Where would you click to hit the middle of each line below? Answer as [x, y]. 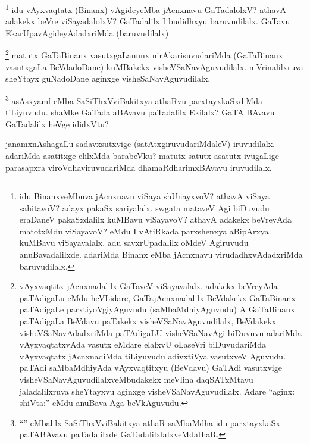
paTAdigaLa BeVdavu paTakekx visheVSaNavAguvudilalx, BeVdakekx [148, 321]
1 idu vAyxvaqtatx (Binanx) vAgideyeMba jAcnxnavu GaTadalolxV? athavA [146, 9]
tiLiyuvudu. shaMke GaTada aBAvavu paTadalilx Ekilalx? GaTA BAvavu [140, 112]
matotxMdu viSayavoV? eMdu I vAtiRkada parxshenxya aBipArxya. [145, 231]
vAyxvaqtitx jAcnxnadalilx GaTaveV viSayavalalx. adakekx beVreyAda [148, 286]
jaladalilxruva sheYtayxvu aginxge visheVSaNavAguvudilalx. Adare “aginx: [157, 391]
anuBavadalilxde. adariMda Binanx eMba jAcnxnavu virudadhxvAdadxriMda [161, 254]
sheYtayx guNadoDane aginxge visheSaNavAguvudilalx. [108, 78]
